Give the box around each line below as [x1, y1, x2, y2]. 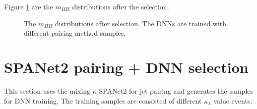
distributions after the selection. [72, 1, 169, 11]
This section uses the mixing [4, 85, 91, 96]
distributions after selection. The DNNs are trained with [55, 18, 227, 28]
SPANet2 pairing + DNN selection [4, 56, 249, 77]
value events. [213, 95, 253, 106]
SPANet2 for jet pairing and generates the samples [99, 85, 254, 96]
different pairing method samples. [24, 28, 126, 38]
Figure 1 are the [4, 1, 53, 11]
